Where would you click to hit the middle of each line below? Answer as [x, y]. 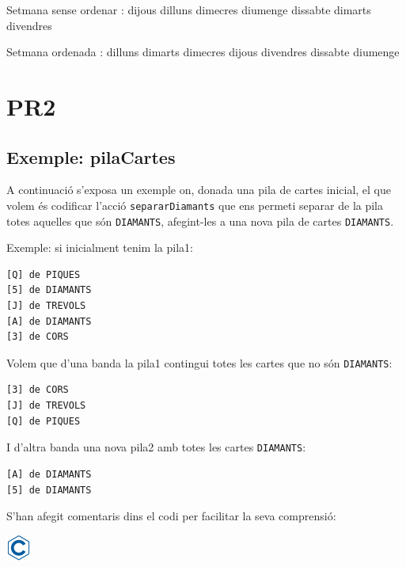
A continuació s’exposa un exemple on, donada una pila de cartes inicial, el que [199, 190]
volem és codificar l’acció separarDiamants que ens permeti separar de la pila [195, 205]
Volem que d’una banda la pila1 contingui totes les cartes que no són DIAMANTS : [199, 362]
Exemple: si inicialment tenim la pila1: [100, 247]
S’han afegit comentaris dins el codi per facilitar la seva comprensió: [171, 516]
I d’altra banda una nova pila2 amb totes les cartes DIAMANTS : [156, 447]
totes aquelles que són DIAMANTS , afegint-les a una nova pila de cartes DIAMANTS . [200, 221]
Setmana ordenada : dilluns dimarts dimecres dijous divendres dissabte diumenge [203, 52]
